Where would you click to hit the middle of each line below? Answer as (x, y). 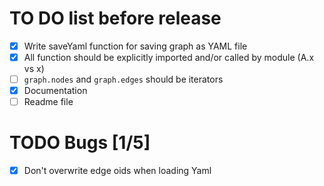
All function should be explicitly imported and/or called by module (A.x (169, 57)
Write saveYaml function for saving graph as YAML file (135, 46)
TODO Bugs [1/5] (80, 143)
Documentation (55, 91)
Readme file (48, 102)
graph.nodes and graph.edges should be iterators (123, 79)
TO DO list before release (115, 18)
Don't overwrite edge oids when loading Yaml (117, 171)
